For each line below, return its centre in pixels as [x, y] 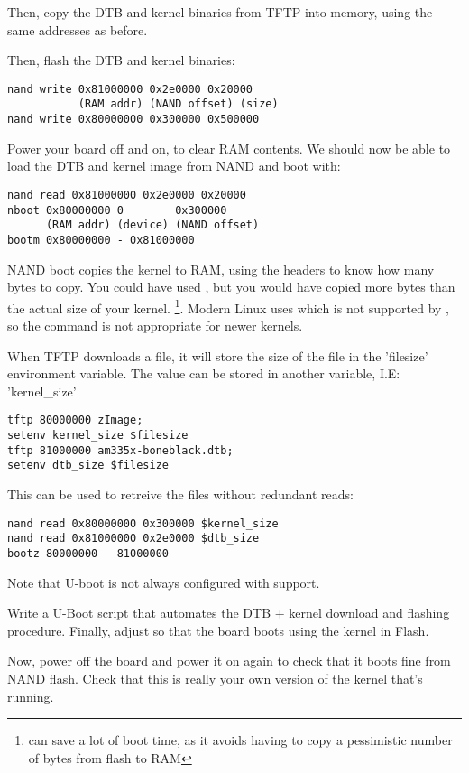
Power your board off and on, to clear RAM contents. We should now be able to [229, 148]
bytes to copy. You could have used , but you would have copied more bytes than [231, 287]
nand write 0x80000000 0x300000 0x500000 [133, 120]
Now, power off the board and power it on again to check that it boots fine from [229, 661]
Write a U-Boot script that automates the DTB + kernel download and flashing [229, 613]
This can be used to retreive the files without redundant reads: [180, 494]
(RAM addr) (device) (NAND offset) [152, 225]
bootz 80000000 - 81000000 [88, 553]
